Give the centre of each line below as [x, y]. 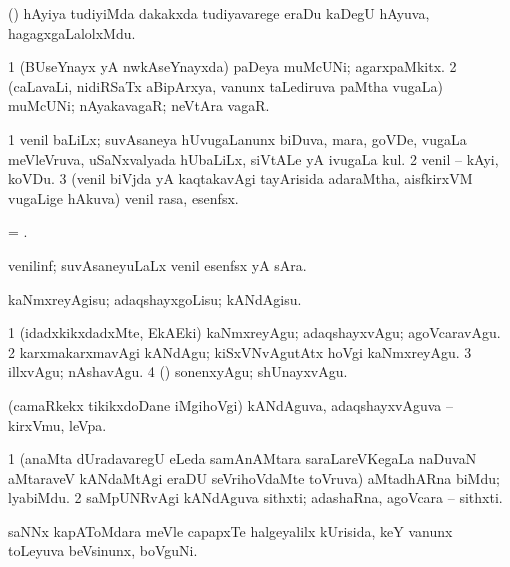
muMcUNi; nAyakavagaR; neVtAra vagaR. [139, 105]
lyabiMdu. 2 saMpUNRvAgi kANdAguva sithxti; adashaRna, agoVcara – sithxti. [255, 497]
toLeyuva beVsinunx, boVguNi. [103, 550]
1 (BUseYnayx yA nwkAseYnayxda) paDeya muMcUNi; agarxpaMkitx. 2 [232, 66]
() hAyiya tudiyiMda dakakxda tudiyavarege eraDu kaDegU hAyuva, [219, 13]
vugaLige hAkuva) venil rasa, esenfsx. [123, 197]
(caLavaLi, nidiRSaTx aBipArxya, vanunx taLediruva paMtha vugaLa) [225, 85]
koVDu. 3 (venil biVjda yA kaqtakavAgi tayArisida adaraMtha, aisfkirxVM [240, 178]
